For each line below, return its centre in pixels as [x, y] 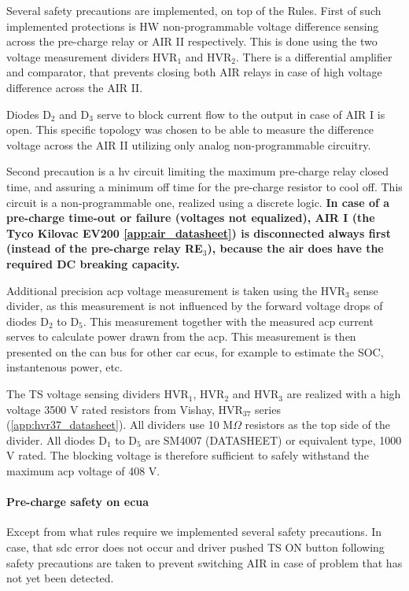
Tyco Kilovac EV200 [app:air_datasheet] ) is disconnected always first [199, 233]
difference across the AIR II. [75, 87]
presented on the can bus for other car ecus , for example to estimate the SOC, [195, 351]
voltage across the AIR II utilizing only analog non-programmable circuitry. [189, 144]
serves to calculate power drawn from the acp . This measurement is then [181, 336]
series [268, 409]
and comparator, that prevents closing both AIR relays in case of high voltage [194, 72]
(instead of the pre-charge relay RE [105, 248]
